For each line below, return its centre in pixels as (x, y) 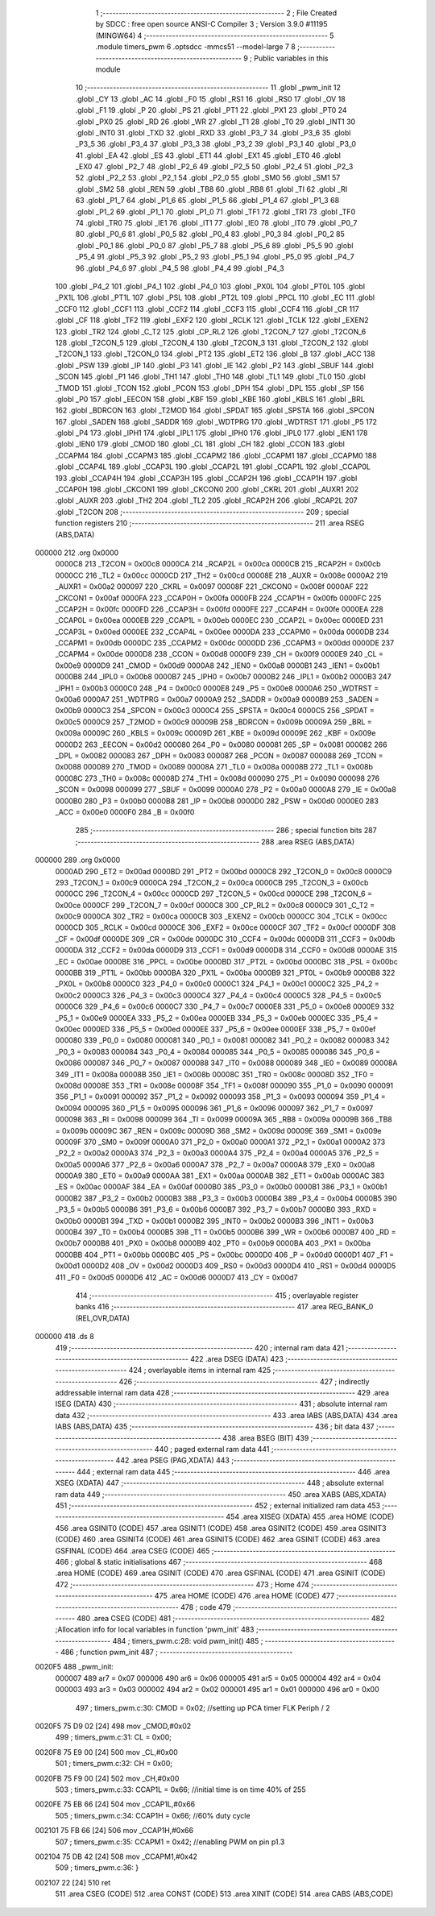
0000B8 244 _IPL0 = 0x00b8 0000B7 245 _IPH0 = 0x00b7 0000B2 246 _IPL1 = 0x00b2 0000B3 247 (223, 677)
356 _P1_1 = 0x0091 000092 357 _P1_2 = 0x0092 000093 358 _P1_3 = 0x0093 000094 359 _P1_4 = (220, 1097)
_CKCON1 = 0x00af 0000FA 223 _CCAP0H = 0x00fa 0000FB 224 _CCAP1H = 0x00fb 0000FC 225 (218, 598)
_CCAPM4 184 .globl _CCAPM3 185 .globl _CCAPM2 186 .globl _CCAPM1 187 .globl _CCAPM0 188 (216, 455)
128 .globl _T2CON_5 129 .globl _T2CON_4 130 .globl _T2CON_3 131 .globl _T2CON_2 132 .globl (212, 342)
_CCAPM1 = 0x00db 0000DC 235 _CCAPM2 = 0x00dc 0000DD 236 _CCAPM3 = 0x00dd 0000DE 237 (225, 643)
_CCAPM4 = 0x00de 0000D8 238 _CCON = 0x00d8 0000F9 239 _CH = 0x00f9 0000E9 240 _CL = (220, 654)
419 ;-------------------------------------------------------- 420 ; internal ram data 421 (200, 1348)
